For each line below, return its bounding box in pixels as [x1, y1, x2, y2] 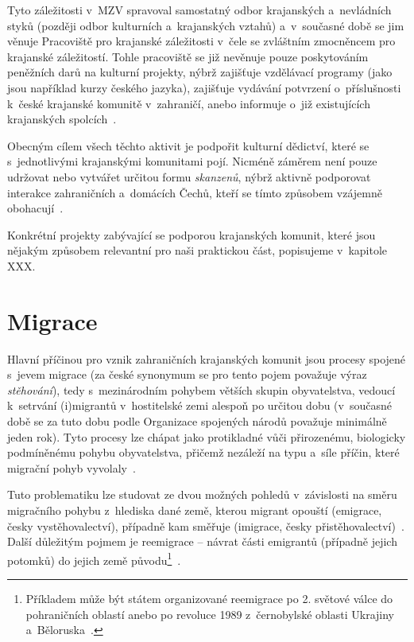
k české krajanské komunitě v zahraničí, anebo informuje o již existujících [7, 95, 370, 111]
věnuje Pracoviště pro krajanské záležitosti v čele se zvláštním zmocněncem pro [7, 33, 396, 49]
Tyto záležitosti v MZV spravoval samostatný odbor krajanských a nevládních [7, 2, 392, 18]
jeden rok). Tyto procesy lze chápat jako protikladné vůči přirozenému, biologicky [7, 428, 406, 445]
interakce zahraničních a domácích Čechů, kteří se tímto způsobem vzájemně [7, 184, 382, 200]
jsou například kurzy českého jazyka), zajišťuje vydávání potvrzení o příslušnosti [7, 79, 401, 95]
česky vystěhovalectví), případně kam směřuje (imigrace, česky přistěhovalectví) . [7, 517, 404, 534]
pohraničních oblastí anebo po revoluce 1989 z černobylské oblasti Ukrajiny [25, 605, 394, 622]
